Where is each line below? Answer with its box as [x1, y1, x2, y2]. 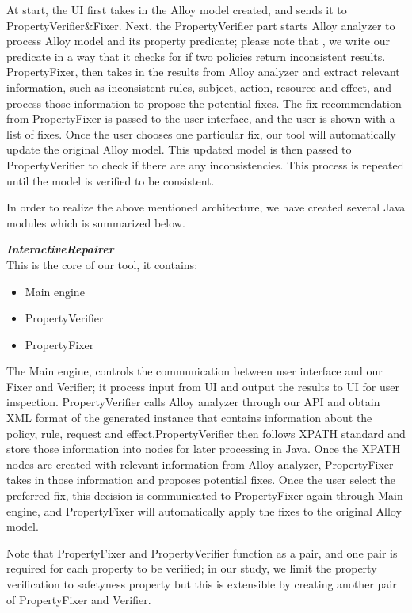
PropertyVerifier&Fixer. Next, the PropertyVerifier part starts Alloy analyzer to [6, 17, 395, 33]
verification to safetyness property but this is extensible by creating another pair [6, 576, 397, 592]
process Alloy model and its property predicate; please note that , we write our [6, 32, 390, 49]
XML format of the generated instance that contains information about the [6, 409, 372, 426]
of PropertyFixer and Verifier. [6, 591, 151, 607]
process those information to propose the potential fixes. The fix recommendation [6, 94, 402, 111]
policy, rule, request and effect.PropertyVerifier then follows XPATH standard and [6, 425, 406, 441]
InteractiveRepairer [6, 241, 114, 257]
